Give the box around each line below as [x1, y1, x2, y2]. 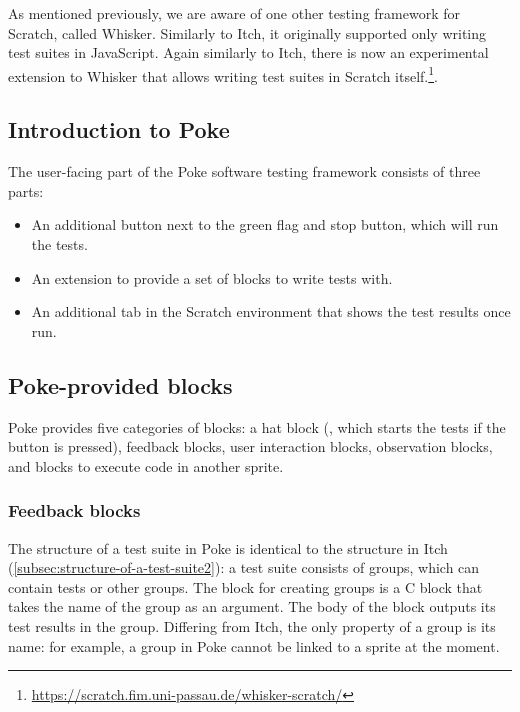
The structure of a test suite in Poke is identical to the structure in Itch [8, 537, 448, 558]
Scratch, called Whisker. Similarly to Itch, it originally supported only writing [8, 22, 487, 43]
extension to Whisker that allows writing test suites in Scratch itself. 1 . [8, 62, 439, 86]
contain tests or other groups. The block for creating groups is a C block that [8, 576, 483, 597]
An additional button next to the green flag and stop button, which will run [31, 214, 499, 235]
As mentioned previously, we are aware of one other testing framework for [8, 3, 460, 23]
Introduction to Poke [8, 114, 230, 145]
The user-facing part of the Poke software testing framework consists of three [8, 161, 481, 182]
